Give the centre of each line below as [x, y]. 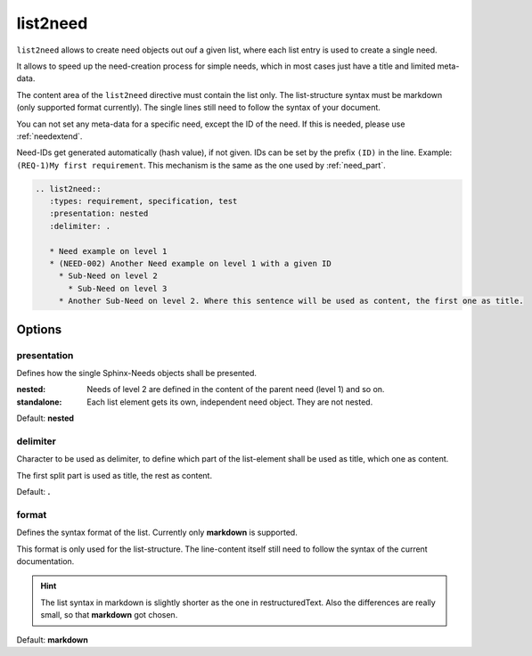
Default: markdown [52, 640]
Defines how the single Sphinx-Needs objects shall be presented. [137, 373]
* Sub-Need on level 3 [118, 288]
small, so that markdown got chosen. [109, 615]
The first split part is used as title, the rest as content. [115, 475]
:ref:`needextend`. [49, 136]
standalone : [39, 402]
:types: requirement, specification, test [143, 201]
